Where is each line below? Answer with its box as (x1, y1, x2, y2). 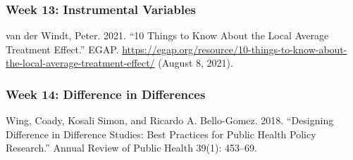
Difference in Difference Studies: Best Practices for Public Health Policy (6, 126, 316, 141)
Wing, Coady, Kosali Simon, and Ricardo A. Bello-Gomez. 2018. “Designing (6, 113, 334, 128)
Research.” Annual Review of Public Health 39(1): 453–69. (6, 140, 257, 155)
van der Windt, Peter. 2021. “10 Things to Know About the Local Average (6, 28, 329, 43)
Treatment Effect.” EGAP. (6, 41, 119, 56)
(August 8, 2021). (158, 55, 233, 70)
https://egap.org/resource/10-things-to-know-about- (122, 41, 347, 56)
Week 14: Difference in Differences (6, 85, 206, 102)
